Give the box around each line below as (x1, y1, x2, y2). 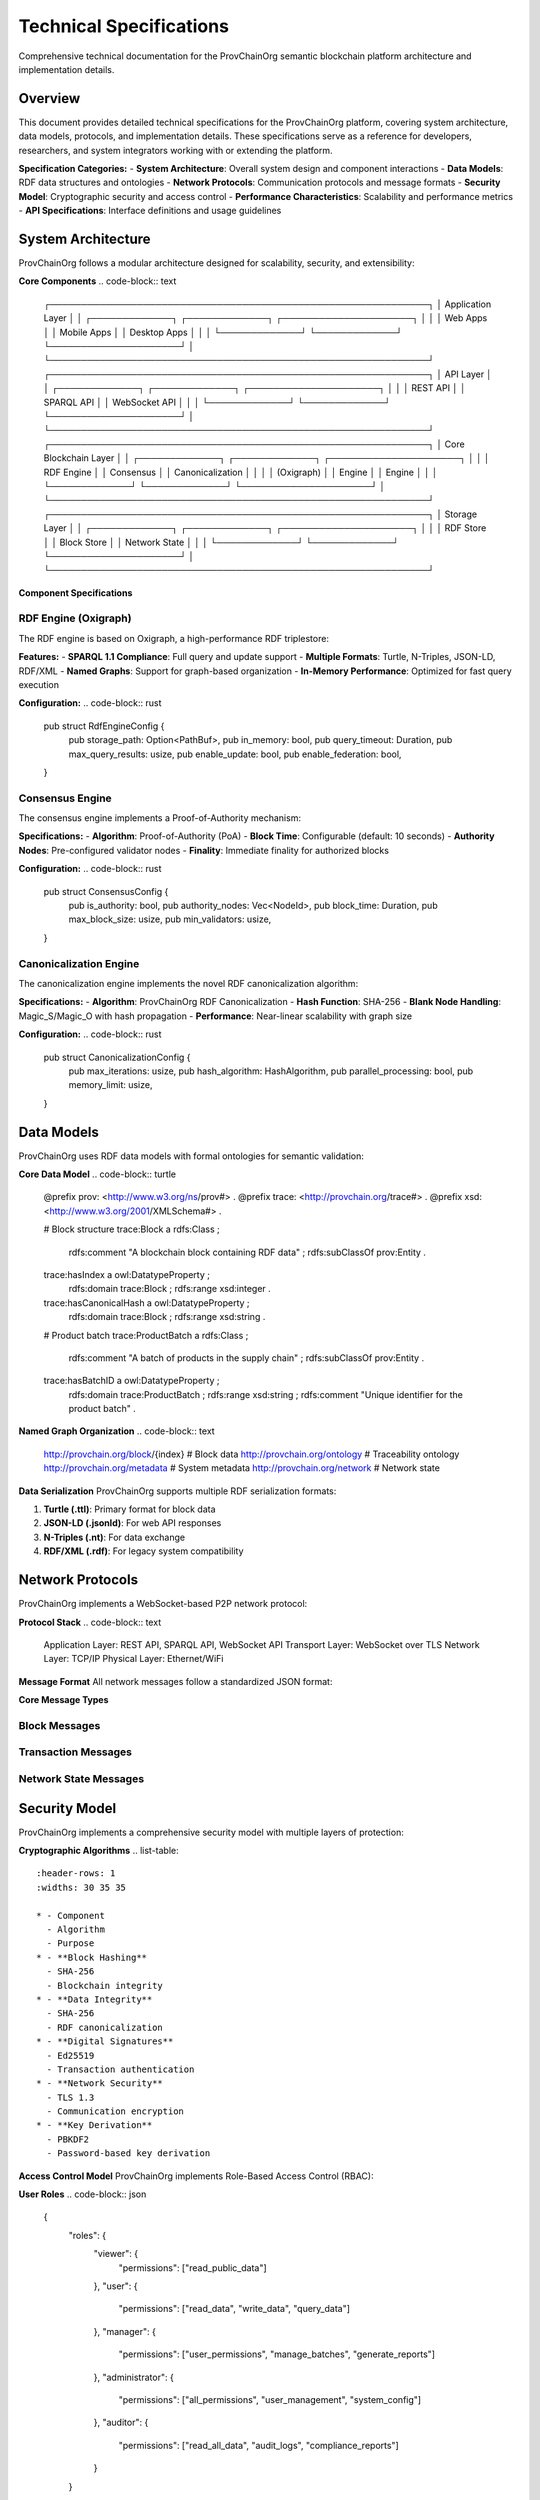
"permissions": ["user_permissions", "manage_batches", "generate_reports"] (118, 2348, 435, 2360)
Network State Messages (18, 1771, 145, 1785)
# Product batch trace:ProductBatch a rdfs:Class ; (43, 1329, 249, 1341)
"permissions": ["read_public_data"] (118, 2261, 267, 2274)
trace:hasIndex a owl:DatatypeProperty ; (43, 1268, 210, 1280)
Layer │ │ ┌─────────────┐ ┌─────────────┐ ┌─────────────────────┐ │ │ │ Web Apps (43, 312, 488, 324)
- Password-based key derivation (46, 2148, 211, 2159)
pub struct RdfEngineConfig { (43, 720, 165, 732)
